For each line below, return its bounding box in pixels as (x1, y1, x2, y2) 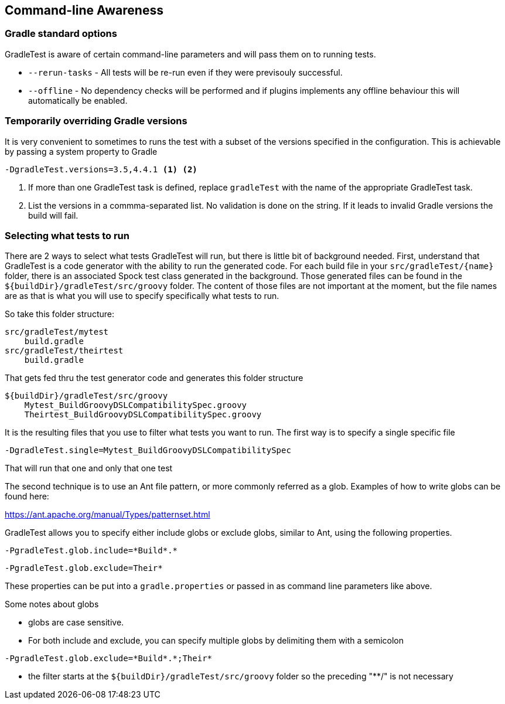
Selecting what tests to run (5, 229, 129, 242)
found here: (5, 491, 49, 502)
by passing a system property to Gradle (5, 146, 158, 157)
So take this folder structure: (5, 309, 114, 319)
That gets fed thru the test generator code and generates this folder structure (5, 373, 303, 383)
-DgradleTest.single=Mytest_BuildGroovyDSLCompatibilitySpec (5, 445, 291, 455)
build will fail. (28, 210, 79, 220)
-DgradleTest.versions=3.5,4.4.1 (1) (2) (5, 164, 197, 174)
